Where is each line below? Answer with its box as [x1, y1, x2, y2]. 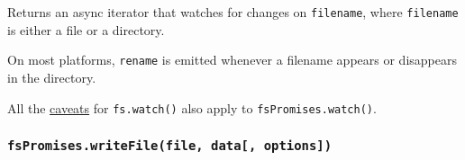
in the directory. [7, 67, 96, 86]
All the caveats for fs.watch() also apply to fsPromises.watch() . [7, 98, 377, 117]
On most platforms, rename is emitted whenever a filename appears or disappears [7, 50, 457, 69]
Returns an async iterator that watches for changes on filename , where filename [7, 3, 459, 21]
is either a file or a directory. [7, 20, 165, 39]
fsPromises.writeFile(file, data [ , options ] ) [7, 138, 333, 154]
